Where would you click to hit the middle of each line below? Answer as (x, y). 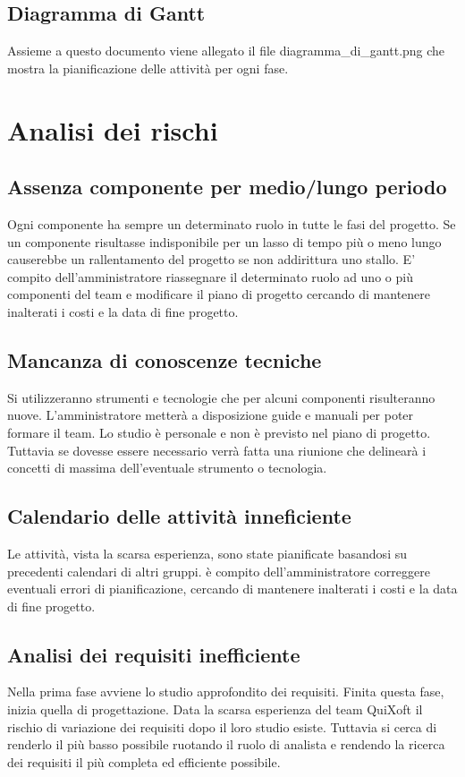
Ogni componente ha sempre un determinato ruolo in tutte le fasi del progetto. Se (232, 223)
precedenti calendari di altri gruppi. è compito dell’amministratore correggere (219, 571)
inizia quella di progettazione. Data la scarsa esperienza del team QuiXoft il (215, 709)
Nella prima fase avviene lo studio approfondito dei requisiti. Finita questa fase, (226, 692)
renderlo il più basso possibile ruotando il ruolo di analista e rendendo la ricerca (226, 744)
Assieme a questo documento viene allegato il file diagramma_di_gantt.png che (226, 51)
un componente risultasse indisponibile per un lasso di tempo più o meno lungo (224, 241)
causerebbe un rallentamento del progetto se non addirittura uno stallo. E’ (211, 259)
